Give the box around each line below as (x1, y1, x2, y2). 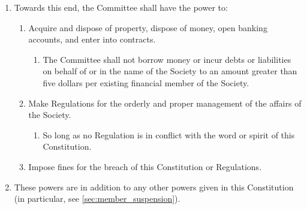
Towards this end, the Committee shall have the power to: (14, 1, 228, 13)
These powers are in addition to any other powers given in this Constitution (14, 180, 294, 193)
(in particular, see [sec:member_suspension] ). (14, 192, 180, 205)
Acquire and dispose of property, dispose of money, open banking (28, 21, 267, 34)
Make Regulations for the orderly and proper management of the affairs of (28, 96, 302, 109)
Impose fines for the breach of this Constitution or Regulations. (28, 160, 262, 172)
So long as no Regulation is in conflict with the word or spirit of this (43, 128, 295, 141)
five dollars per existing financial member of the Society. (43, 76, 249, 89)
